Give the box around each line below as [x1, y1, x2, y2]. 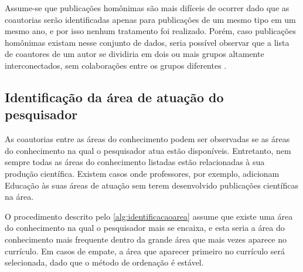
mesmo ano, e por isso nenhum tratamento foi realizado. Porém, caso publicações [5, 25, 296, 37]
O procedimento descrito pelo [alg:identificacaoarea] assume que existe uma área [5, 210, 293, 222]
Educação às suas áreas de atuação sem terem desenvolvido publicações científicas [5, 179, 298, 191]
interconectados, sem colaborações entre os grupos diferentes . [5, 59, 227, 71]
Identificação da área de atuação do [5, 88, 224, 106]
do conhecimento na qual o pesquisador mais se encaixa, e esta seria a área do [5, 221, 285, 234]
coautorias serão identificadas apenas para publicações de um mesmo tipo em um [5, 13, 296, 25]
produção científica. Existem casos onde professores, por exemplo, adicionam [5, 167, 280, 179]
